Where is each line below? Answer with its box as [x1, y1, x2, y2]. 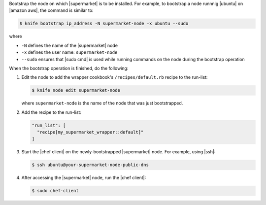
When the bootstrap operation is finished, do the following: [9, 65, 129, 71]
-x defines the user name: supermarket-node [21, 49, 118, 55]
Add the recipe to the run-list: [21, 109, 81, 115]
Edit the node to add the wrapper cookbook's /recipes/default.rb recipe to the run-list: [21, 74, 208, 80]
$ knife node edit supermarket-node [32, 88, 121, 93]
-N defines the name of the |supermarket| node [21, 42, 118, 48]
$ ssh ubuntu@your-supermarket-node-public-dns [32, 162, 149, 168]
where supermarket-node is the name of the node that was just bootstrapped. [21, 100, 183, 106]
